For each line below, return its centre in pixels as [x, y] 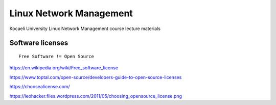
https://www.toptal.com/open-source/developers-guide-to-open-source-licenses [96, 77]
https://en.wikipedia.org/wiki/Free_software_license [64, 68]
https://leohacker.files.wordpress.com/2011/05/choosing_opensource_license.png [96, 96]
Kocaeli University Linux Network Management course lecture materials [85, 29]
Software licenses [39, 43]
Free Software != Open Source [56, 56]
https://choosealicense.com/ [40, 87]
